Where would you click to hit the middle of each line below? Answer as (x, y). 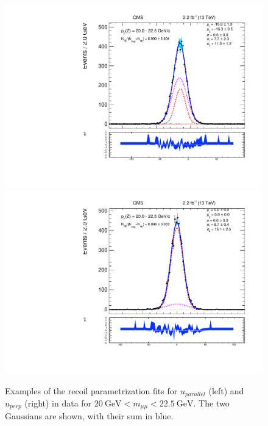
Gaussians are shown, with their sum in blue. (89, 416)
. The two (211, 403)
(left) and (226, 390)
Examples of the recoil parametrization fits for (91, 390)
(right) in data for (58, 403)
